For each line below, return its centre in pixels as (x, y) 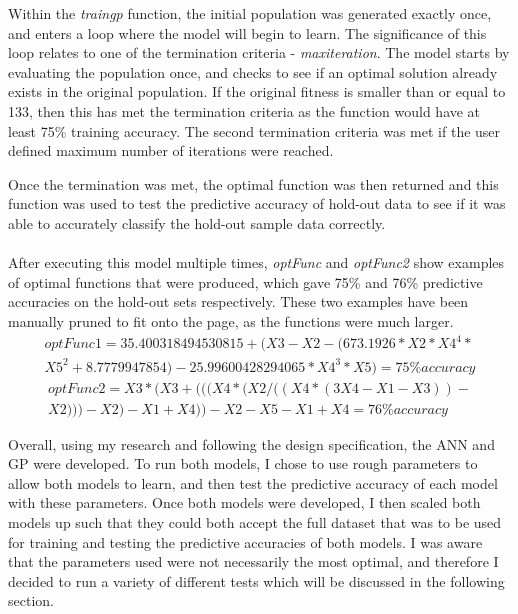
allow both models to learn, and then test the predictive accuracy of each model (253, 482)
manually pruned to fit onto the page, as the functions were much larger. (231, 320)
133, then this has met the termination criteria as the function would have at (244, 110)
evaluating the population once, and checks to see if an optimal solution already (253, 71)
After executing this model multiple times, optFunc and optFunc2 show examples (256, 262)
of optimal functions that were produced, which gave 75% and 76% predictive (245, 281)
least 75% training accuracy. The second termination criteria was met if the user (254, 130)
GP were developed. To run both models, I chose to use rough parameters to (243, 463)
